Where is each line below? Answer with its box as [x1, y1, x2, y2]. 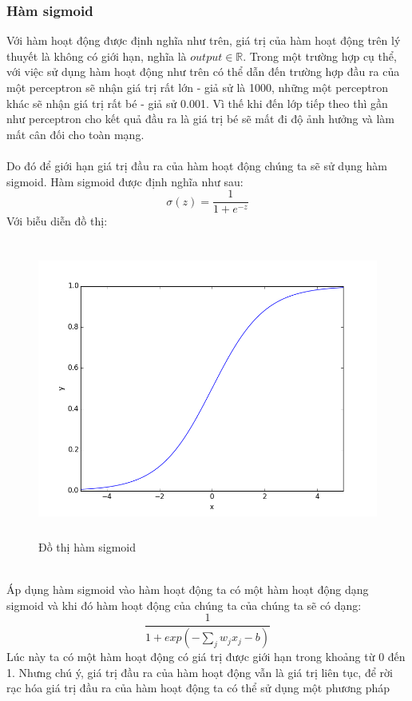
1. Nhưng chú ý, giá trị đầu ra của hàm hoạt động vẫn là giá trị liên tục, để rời [6, 663, 393, 680]
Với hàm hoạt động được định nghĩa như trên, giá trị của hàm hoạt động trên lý [6, 32, 401, 49]
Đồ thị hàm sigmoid [38, 539, 136, 555]
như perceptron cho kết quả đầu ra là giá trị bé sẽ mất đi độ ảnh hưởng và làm [6, 110, 394, 127]
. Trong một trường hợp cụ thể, [243, 47, 397, 64]
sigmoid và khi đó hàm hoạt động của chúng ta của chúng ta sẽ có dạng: [6, 596, 362, 613]
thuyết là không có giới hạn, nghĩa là [6, 47, 187, 64]
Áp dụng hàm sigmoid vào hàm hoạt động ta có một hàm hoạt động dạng [6, 581, 369, 598]
